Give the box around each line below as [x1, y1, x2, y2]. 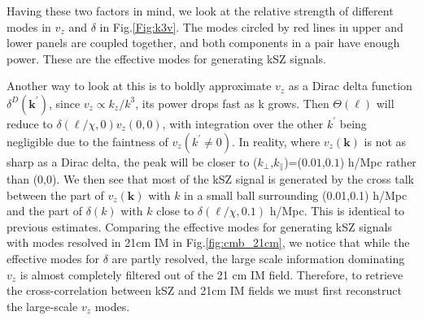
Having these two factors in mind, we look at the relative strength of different [7, 2, 394, 19]
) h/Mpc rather [339, 153, 416, 170]
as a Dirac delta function [288, 77, 412, 94]
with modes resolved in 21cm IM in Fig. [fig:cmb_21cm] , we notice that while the [7, 234, 410, 251]
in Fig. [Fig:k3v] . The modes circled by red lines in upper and [99, 18, 403, 35]
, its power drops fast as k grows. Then [135, 94, 329, 111]
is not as [364, 132, 407, 149]
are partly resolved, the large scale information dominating [111, 249, 405, 266]
